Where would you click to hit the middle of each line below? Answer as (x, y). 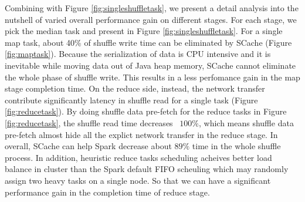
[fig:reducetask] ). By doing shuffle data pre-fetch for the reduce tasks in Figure (146, 111)
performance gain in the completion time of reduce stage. (107, 192)
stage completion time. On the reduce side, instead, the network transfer (135, 88)
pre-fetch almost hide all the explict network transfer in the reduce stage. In (141, 134)
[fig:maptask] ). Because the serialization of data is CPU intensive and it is (138, 54)
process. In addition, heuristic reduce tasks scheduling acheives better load (138, 157)
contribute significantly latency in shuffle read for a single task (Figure (131, 100)
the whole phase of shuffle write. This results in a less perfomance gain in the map (152, 77)
